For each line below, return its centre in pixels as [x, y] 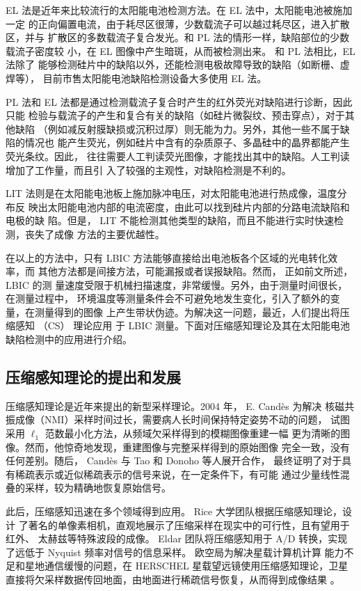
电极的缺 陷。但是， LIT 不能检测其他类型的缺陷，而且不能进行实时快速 [170, 220]
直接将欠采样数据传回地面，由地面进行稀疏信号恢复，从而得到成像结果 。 [173, 579]
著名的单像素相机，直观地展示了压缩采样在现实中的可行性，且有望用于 [189, 525]
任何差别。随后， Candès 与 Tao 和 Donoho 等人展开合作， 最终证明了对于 [174, 460]
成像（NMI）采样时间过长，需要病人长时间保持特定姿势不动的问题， [171, 419]
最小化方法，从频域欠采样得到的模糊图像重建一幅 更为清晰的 [202, 433]
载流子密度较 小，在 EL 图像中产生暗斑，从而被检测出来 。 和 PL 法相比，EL [180, 50]
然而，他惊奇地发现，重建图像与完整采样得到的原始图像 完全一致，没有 [187, 447]
